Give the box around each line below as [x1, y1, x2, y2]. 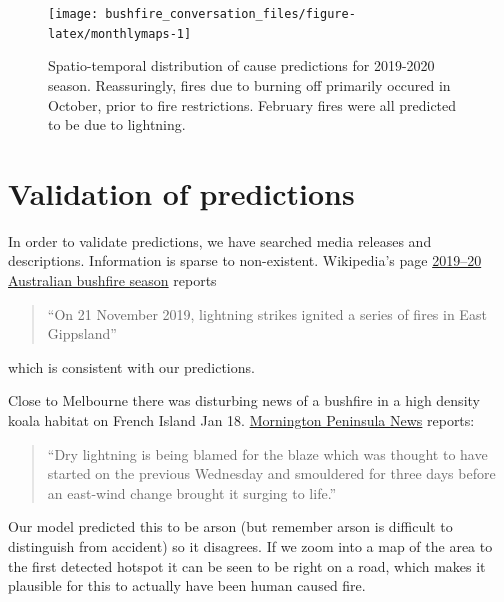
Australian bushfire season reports [8, 270, 217, 290]
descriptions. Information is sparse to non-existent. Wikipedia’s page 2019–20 [8, 250, 482, 271]
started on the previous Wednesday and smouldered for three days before [47, 463, 496, 484]
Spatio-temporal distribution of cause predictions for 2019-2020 [48, 55, 435, 76]
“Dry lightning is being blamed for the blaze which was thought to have [47, 443, 488, 464]
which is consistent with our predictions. [8, 356, 255, 377]
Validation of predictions [8, 172, 355, 213]
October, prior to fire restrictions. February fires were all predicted [48, 94, 457, 115]
